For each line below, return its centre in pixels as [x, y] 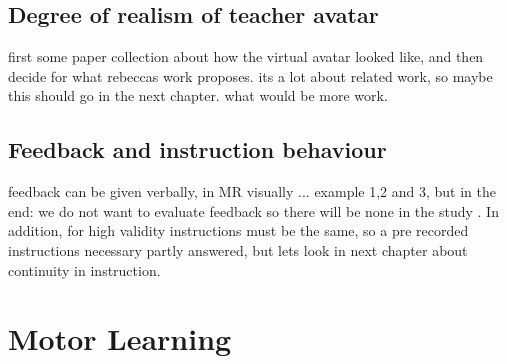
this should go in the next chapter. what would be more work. [198, 95]
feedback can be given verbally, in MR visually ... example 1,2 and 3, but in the [252, 191]
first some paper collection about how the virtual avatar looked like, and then [246, 56]
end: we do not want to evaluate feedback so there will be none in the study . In [253, 210]
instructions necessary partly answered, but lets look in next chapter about [238, 249]
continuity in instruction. [84, 269]
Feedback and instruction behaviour [197, 149]
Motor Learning [120, 338]
